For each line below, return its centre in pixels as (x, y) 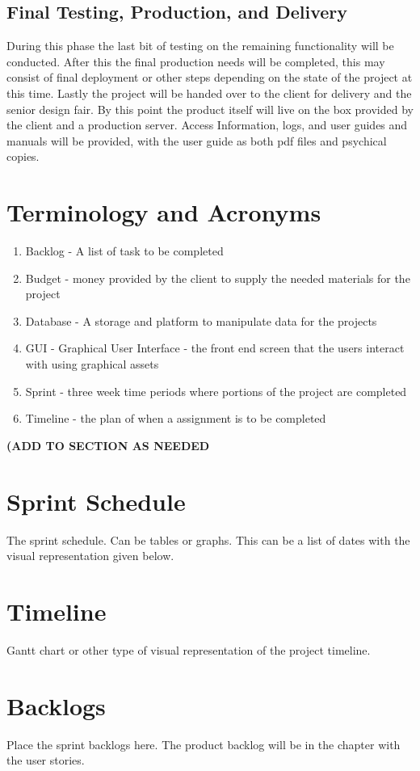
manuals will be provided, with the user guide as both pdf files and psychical (197, 140)
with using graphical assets (92, 364)
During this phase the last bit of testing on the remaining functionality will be (200, 46)
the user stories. (46, 760)
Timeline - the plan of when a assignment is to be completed (176, 418)
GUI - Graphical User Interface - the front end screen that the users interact (215, 348)
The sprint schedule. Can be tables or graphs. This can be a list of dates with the (208, 539)
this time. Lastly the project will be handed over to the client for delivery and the (209, 93)
